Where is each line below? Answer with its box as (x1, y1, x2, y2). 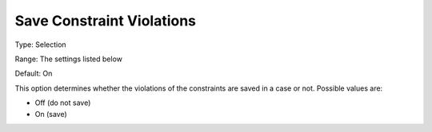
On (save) (34, 109, 67, 118)
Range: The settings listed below (14, 54, 123, 64)
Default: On (14, 68, 53, 79)
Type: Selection (14, 40, 67, 49)
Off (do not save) (34, 98, 91, 107)
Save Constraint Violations (14, 12, 196, 29)
